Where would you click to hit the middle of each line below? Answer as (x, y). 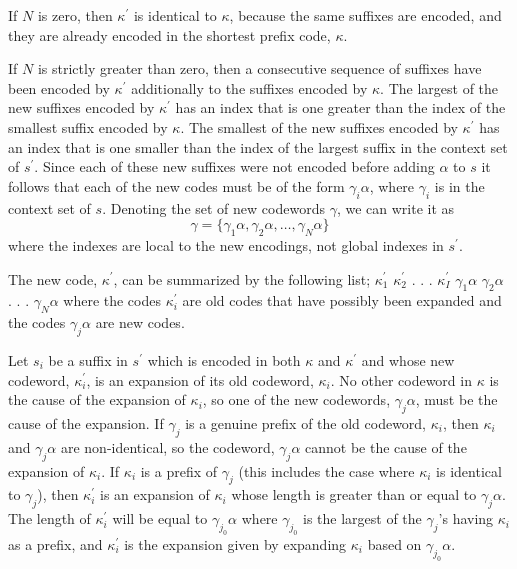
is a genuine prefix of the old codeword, (306, 422)
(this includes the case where (326, 470)
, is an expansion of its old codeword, (200, 379)
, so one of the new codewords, (296, 399)
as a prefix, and (55, 543)
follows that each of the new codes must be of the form (176, 185)
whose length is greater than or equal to (354, 494)
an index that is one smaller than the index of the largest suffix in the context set (258, 146)
